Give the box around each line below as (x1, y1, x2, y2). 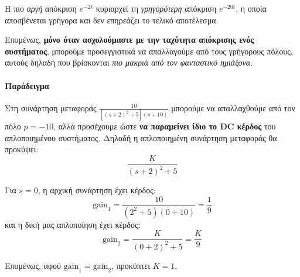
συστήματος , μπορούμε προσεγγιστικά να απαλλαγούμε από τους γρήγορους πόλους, (5, 45, 293, 57)
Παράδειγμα (5, 79, 49, 91)
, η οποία (236, 2, 267, 14)
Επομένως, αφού (5, 259, 61, 271)
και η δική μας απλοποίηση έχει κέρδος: (5, 218, 141, 230)
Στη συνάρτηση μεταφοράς (5, 101, 97, 114)
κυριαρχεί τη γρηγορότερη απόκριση (96, 2, 217, 14)
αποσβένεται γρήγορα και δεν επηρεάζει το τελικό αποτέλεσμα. (5, 13, 219, 26)
